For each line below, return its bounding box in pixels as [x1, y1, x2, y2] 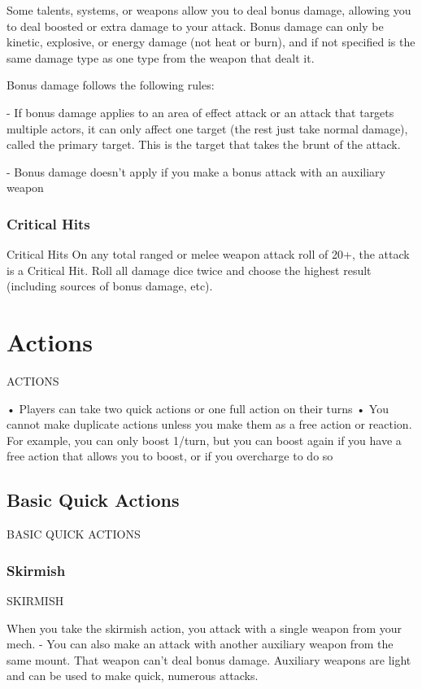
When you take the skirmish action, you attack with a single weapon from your [7, 619, 402, 636]
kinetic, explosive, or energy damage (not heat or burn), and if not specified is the [7, 33, 415, 50]
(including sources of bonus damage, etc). [7, 277, 213, 294]
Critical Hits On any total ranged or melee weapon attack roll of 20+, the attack [7, 246, 410, 263]
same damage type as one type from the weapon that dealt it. [7, 49, 315, 66]
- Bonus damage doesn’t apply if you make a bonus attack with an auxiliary [7, 163, 385, 180]
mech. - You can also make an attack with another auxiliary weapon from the [7, 635, 394, 652]
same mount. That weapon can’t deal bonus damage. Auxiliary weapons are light [7, 651, 411, 668]
